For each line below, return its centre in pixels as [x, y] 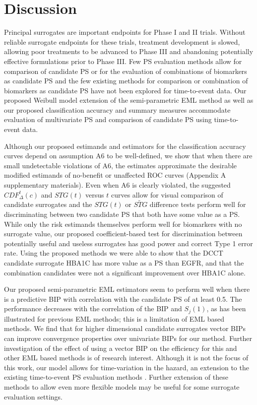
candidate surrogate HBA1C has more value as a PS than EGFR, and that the [124, 263]
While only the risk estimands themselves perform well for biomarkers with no [123, 224]
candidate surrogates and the [48, 204]
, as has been [226, 308]
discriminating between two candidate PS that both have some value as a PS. [122, 214]
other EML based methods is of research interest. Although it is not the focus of [126, 358]
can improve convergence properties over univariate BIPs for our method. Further [128, 338]
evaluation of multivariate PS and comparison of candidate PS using [108, 119]
